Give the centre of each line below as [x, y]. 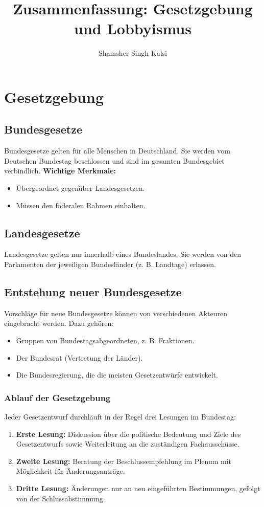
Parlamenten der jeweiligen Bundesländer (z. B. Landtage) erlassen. [110, 264]
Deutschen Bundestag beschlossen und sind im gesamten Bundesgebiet [114, 160]
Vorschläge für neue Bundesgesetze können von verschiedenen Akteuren [116, 313]
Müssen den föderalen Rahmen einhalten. [81, 205]
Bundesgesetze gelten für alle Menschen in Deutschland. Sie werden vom [117, 151]
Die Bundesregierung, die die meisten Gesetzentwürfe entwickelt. [117, 375]
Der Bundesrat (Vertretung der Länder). [79, 357]
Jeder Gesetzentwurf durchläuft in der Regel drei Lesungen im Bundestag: [120, 417]
